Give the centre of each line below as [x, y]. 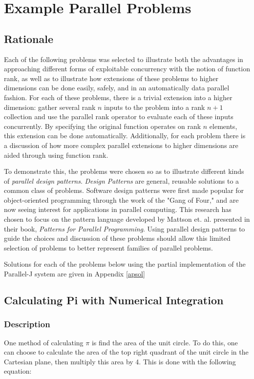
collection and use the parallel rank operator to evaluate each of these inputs [119, 116]
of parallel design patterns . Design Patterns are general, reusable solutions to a [122, 180]
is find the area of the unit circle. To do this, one [165, 342]
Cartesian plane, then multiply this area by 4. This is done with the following [120, 361]
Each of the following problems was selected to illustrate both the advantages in [124, 59]
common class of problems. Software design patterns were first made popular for [124, 190]
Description [27, 324]
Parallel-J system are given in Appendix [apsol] [74, 274]
